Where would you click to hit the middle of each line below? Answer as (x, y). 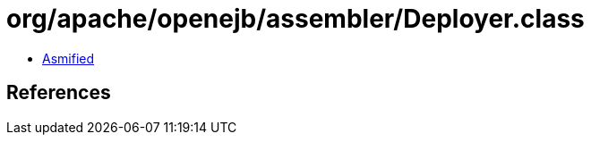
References (59, 93)
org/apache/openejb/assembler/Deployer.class (295, 19)
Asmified (69, 58)
